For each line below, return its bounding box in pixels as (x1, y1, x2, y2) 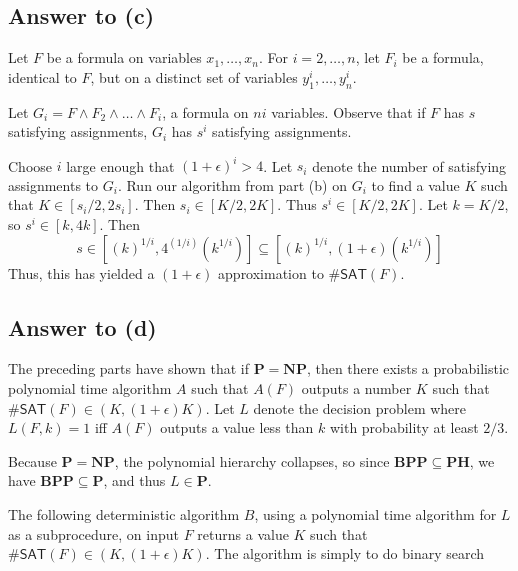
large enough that (66, 155, 175, 176)
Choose (8, 155, 53, 176)
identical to (8, 66, 77, 87)
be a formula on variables (46, 47, 202, 68)
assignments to (8, 174, 99, 195)
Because (8, 450, 57, 471)
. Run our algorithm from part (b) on (117, 174, 347, 195)
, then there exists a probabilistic (306, 358, 510, 379)
